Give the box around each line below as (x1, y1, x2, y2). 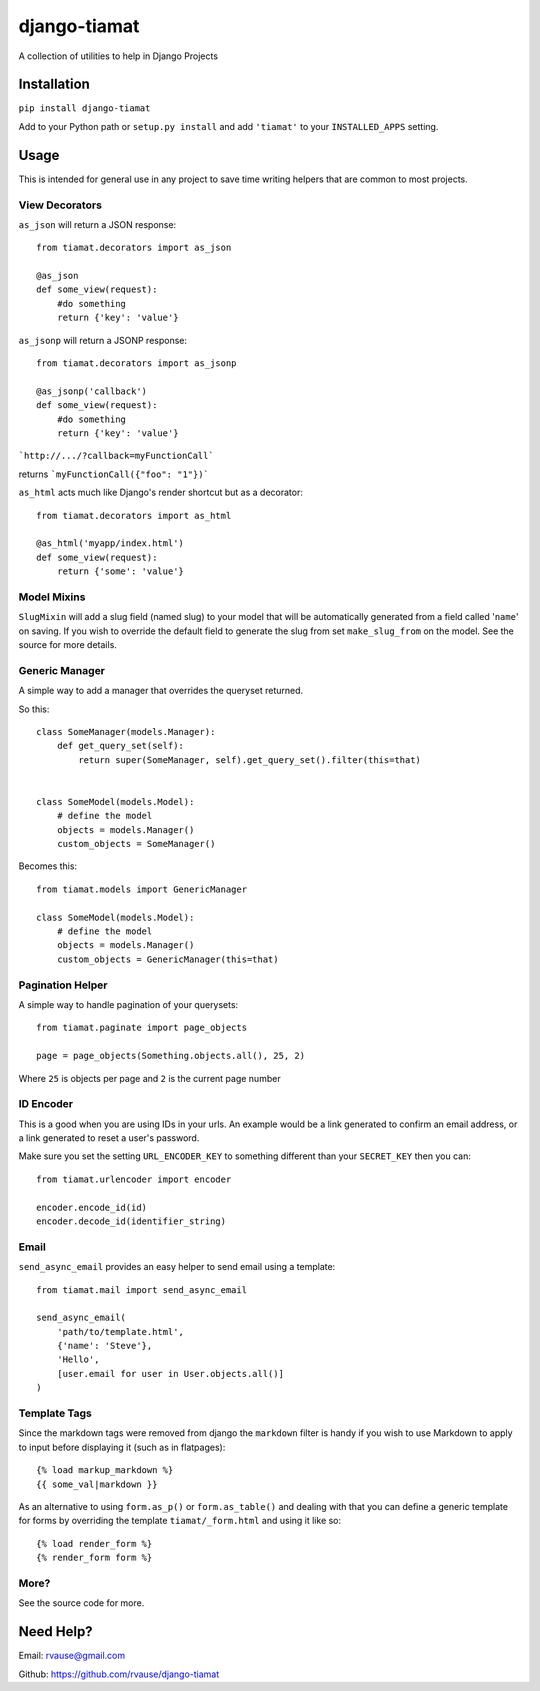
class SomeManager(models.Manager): (36, 726, 216, 737)
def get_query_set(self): (56, 740, 185, 752)
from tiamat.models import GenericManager (36, 883, 248, 895)
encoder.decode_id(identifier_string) (36, 1215, 227, 1227)
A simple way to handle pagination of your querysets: (18, 998, 239, 1010)
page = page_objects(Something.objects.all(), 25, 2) (36, 1050, 305, 1062)
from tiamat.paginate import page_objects (36, 1022, 248, 1034)
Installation (18, 76, 90, 93)
